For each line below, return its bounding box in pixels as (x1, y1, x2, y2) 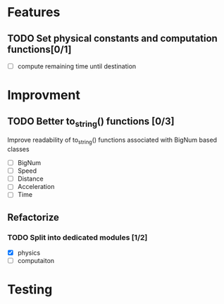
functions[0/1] (7, 43, 72, 55)
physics (17, 248, 41, 257)
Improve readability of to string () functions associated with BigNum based (7, 135, 217, 146)
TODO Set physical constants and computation (7, 32, 218, 44)
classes (7, 145, 30, 154)
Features (7, 4, 61, 20)
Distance (17, 174, 44, 183)
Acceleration (17, 183, 55, 191)
